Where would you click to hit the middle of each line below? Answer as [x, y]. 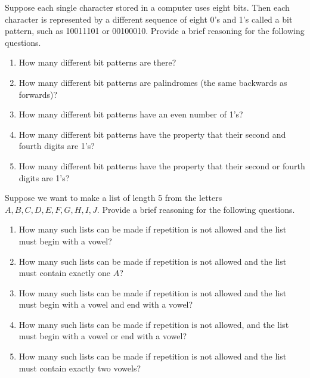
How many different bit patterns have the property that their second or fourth [162, 165]
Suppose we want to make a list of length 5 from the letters [114, 198]
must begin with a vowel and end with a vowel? [106, 304]
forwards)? [38, 94]
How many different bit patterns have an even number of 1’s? [131, 114]
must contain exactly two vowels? [80, 368]
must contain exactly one [65, 273]
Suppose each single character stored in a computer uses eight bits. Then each [147, 7]
